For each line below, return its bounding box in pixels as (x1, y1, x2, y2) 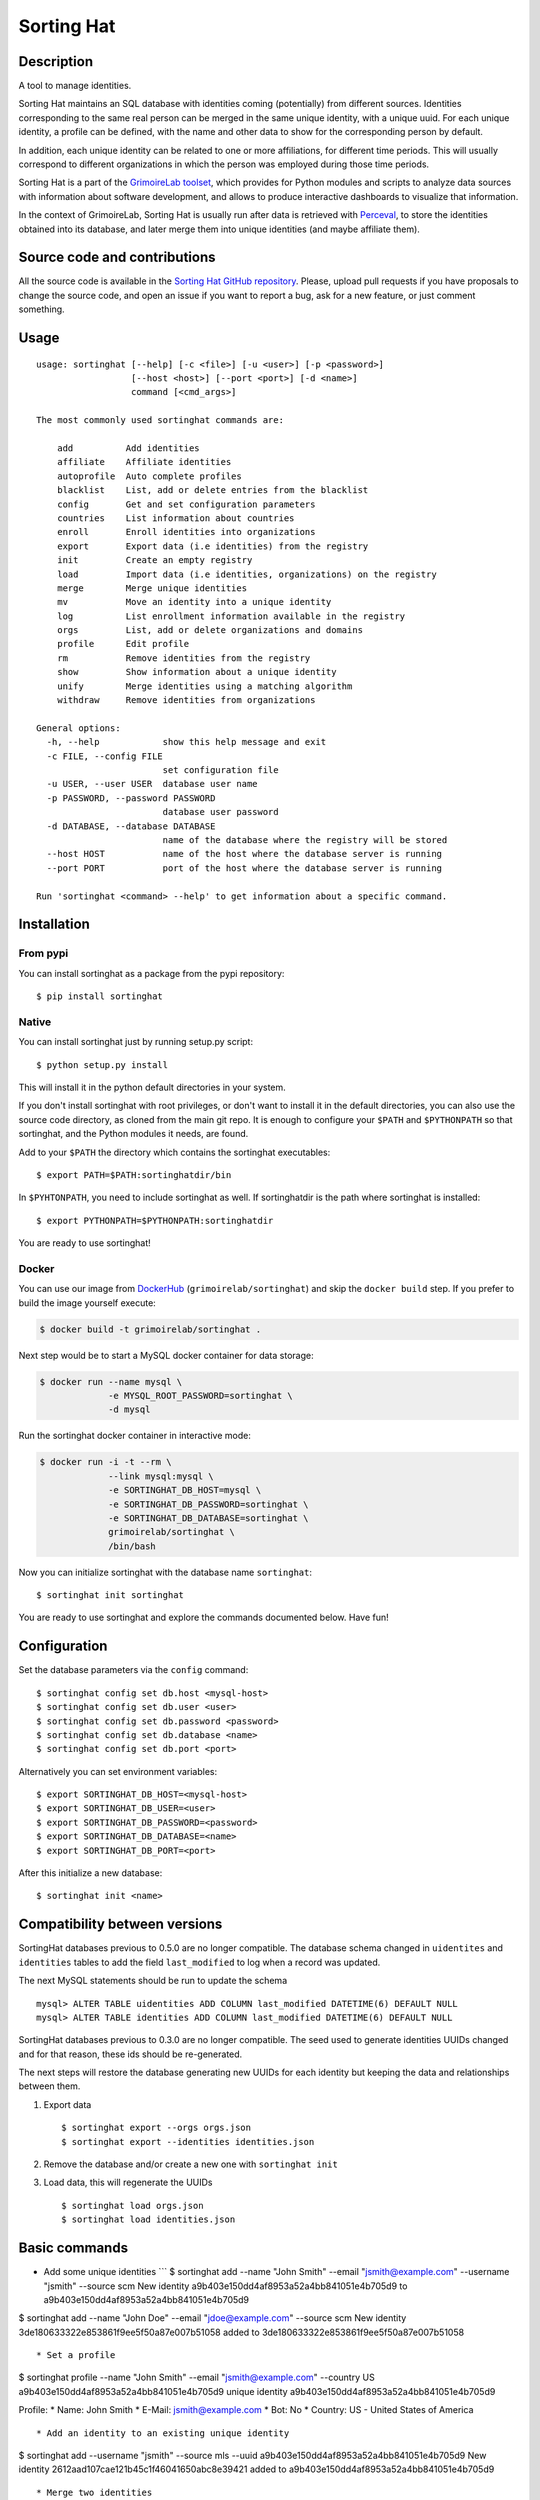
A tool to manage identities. (18, 80, 132, 92)
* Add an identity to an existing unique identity (36, 2427, 290, 2439)
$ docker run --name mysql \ (39, 1376, 183, 1387)
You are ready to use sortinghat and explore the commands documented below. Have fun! (18, 1611, 389, 1624)
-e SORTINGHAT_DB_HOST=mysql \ (108, 1485, 262, 1496)
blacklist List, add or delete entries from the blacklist (56, 485, 369, 496)
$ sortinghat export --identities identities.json (61, 2136, 315, 2147)
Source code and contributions (18, 249, 216, 266)
